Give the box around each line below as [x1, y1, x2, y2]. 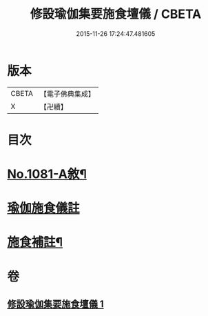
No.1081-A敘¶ [7, 166, 87, 182]
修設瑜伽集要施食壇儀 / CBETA [30, 6, 202, 22]
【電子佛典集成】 [39, 89, 95, 99]
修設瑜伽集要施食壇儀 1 [7, 298, 105, 310]
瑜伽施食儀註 [7, 201, 81, 216]
